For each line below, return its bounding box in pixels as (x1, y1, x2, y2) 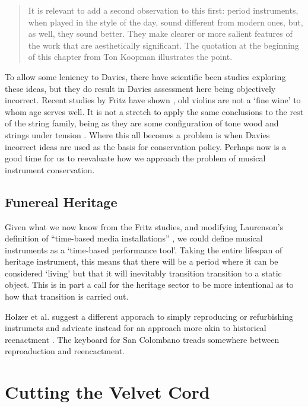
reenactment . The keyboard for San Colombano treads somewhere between (5, 333, 280, 345)
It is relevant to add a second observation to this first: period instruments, (28, 4, 299, 16)
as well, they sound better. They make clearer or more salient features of (28, 27, 293, 40)
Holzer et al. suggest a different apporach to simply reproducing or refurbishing (5, 310, 293, 322)
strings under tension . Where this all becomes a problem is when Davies (5, 128, 270, 141)
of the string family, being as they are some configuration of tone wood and (5, 117, 279, 129)
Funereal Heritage (5, 192, 118, 211)
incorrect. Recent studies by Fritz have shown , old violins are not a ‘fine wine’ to (5, 94, 301, 106)
